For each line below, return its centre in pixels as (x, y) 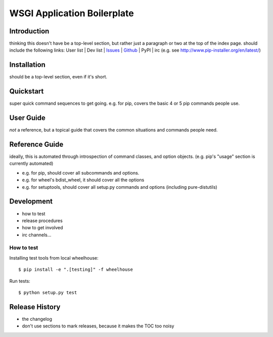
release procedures (42, 221)
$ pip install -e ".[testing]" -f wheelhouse (76, 270)
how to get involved (42, 228)
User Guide (27, 118)
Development (31, 202)
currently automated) (31, 163)
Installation (27, 65)
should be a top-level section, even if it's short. (58, 77)
